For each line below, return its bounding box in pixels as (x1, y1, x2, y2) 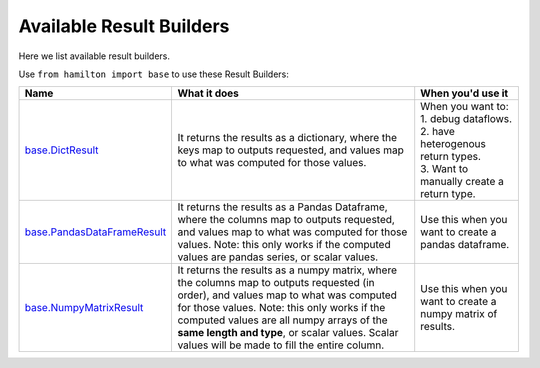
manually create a (420, 175, 505, 189)
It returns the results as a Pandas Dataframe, (177, 200, 389, 214)
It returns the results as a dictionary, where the (177, 131, 398, 145)
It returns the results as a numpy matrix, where (177, 263, 397, 277)
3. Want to (420, 162, 469, 176)
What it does (177, 86, 240, 100)
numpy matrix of (420, 307, 498, 321)
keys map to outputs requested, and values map (177, 143, 405, 157)
